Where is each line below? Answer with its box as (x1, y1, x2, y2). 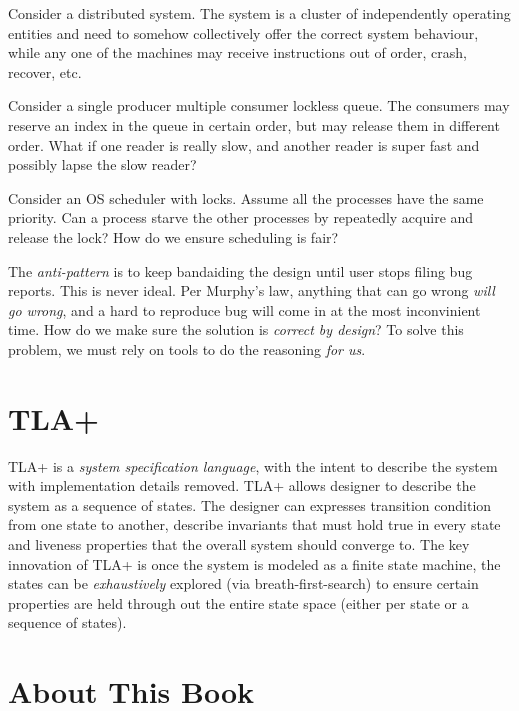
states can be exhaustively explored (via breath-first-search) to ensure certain (8, 573, 479, 594)
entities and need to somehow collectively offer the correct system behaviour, (8, 22, 479, 43)
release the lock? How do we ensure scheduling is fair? (8, 226, 339, 247)
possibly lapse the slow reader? (8, 154, 197, 175)
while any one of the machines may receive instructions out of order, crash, (8, 42, 467, 63)
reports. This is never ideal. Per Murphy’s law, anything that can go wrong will (8, 280, 495, 301)
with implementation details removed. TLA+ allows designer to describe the (8, 475, 476, 496)
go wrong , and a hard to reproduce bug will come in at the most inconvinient (8, 299, 481, 320)
